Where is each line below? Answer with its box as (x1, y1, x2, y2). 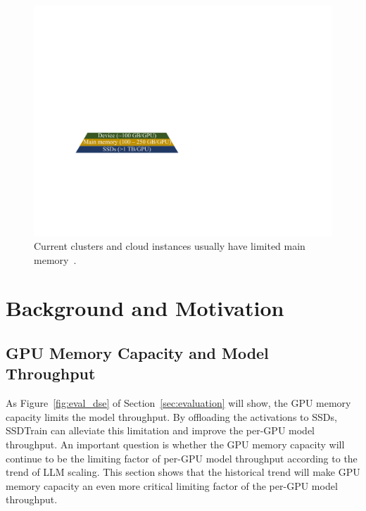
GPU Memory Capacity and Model (6, 342, 269, 364)
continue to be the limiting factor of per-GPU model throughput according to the (6, 450, 358, 465)
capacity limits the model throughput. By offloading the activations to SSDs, (6, 409, 337, 424)
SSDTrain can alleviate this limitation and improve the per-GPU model (6, 423, 315, 438)
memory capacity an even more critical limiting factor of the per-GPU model (6, 478, 338, 493)
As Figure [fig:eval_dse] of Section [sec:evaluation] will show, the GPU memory (6, 396, 351, 410)
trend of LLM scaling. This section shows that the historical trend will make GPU (6, 465, 360, 479)
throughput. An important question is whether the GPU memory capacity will (6, 437, 345, 452)
